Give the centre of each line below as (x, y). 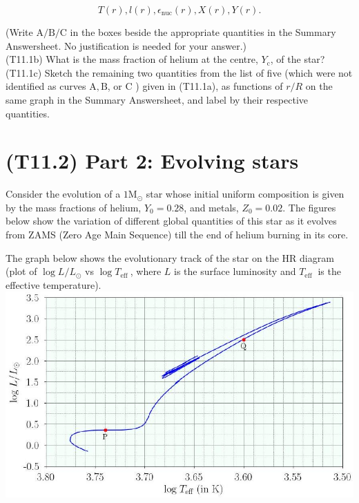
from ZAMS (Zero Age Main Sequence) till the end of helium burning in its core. (177, 235)
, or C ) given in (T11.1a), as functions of (195, 86)
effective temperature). (54, 284)
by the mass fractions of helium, (74, 207)
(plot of (21, 271)
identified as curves (46, 86)
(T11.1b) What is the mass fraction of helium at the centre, (132, 59)
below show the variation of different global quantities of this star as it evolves (171, 221)
